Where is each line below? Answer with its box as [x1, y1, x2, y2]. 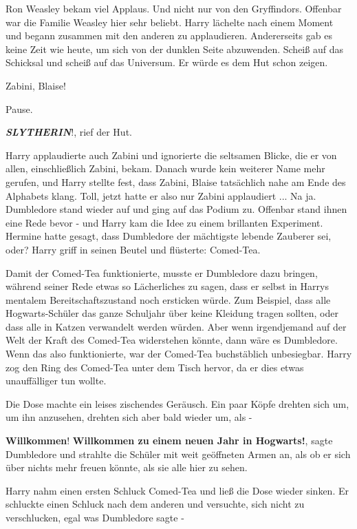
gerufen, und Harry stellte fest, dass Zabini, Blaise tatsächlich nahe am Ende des [6, 174, 346, 189]
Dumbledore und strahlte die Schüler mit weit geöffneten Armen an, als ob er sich [6, 446, 351, 461]
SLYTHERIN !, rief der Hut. [6, 125, 132, 139]
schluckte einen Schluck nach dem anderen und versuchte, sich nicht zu [6, 497, 305, 511]
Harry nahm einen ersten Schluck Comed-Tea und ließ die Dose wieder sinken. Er [6, 483, 349, 497]
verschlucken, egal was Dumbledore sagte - [6, 510, 184, 524]
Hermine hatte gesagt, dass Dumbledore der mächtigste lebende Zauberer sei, [6, 229, 332, 243]
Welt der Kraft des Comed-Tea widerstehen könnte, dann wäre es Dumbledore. [6, 333, 338, 347]
